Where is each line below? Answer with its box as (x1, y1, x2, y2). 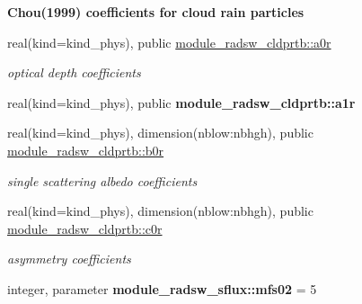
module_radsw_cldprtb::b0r (7, 140, 164, 159)
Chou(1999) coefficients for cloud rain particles (7, 3, 305, 21)
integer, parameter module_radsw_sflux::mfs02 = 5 (7, 279, 317, 298)
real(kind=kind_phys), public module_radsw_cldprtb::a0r (7, 32, 331, 51)
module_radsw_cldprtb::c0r (7, 219, 163, 237)
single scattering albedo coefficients (7, 171, 198, 190)
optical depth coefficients (7, 63, 141, 82)
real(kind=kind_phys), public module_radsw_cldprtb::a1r (7, 93, 356, 112)
